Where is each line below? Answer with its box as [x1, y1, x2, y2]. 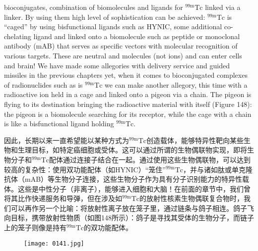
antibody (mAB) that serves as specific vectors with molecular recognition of [4, 41, 238, 51]
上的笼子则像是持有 [4, 222, 66, 233]
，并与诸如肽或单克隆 [183, 164, 253, 174]
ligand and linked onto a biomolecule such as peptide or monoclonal [33, 31, 240, 41]
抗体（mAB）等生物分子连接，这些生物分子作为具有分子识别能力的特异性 [4, 174, 243, 184]
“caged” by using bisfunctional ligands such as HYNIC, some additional [4, 21, 222, 32]
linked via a [205, 2, 241, 12]
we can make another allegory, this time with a [105, 79, 248, 90]
